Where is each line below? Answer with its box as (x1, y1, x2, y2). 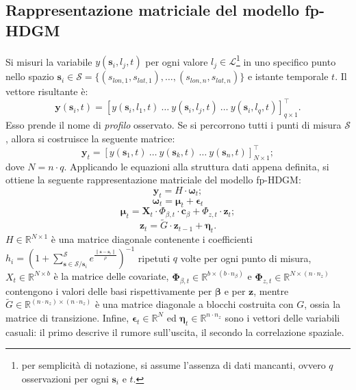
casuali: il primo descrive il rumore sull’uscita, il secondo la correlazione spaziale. (5, 324, 344, 339)
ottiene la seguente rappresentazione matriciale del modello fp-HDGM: (5, 172, 301, 187)
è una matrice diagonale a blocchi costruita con (94, 297, 294, 311)
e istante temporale (247, 69, 329, 83)
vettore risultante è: (5, 84, 88, 99)
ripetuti (138, 250, 170, 265)
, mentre (253, 283, 289, 298)
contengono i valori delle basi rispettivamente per (5, 283, 212, 298)
